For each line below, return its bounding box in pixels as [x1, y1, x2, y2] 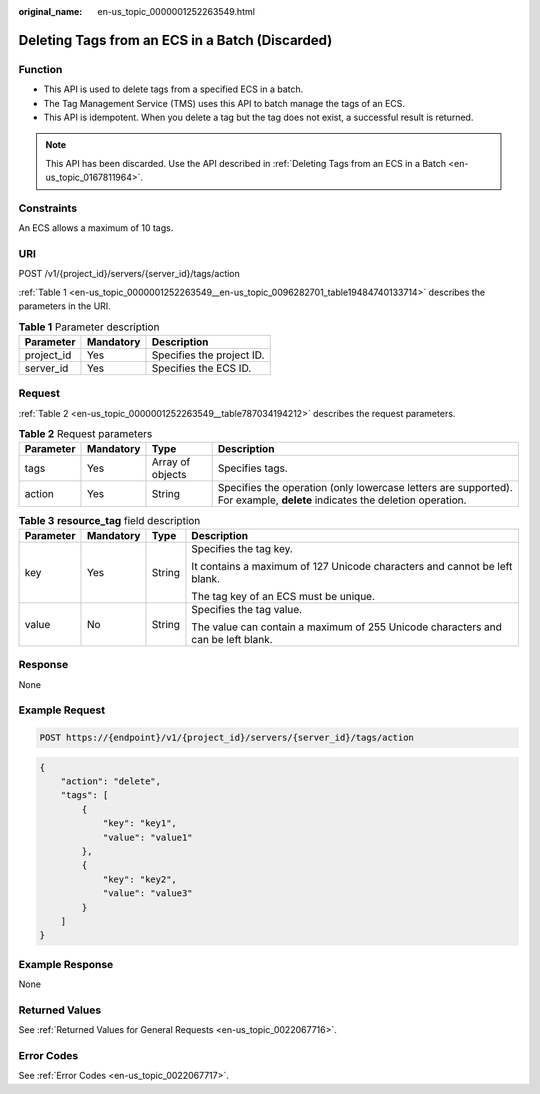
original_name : [18, 6, 83, 17]
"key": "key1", [102, 818, 177, 829]
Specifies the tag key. [191, 541, 294, 555]
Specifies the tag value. [191, 602, 303, 616]
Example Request [18, 703, 105, 717]
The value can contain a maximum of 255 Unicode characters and [191, 620, 502, 634]
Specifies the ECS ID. [151, 361, 252, 375]
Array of [151, 455, 191, 469]
